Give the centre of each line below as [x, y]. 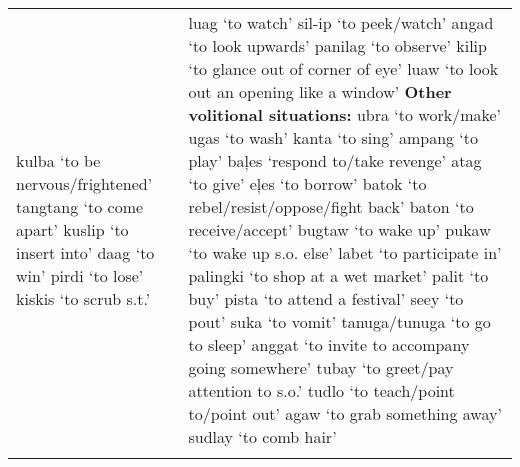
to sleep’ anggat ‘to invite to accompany [329, 344]
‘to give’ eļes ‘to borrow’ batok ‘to [307, 183]
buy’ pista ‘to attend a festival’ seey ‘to [326, 298]
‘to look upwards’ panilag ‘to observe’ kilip [337, 45]
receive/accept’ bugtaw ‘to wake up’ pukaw [339, 229]
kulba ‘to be [58, 160]
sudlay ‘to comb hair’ [262, 436]
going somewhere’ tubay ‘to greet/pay [321, 367]
